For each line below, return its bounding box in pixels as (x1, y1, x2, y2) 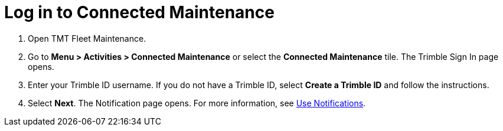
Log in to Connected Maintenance (4, 2, 275, 22)
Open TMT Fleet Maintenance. (28, 33, 146, 43)
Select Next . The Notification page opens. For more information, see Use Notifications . (28, 98, 366, 108)
